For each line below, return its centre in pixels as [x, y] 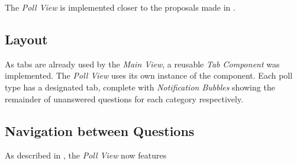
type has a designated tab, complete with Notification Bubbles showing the [140, 87]
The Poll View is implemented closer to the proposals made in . [120, 7]
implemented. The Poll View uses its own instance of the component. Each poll [149, 75]
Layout [26, 39]
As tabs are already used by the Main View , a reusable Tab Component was [142, 64]
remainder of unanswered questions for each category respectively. [124, 98]
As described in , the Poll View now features [86, 155]
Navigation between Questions [100, 130]
